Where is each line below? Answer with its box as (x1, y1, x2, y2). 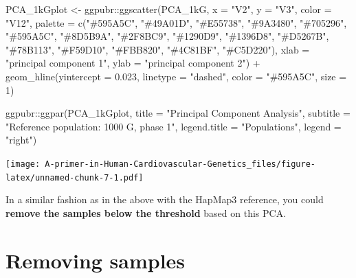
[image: (5, 159, 41, 169)
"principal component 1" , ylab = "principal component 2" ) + (5, 56, 260, 70)
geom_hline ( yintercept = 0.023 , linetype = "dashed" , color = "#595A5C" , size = (5, 69, 347, 83)
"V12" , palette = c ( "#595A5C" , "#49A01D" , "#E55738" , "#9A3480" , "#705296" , (5, 15, 347, 30)
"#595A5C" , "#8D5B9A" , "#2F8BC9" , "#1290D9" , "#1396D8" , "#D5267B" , (5, 29, 329, 43)
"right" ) (5, 132, 37, 147)
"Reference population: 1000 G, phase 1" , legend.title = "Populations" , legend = (5, 119, 342, 133)
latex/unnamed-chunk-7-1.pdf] (5, 172, 144, 183)
